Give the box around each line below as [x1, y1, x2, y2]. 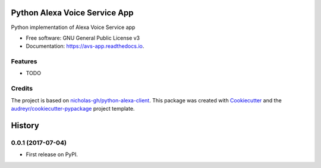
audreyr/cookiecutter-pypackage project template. [11, 105, 135, 112]
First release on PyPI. [26, 151, 78, 158]
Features [11, 57, 37, 66]
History [11, 120, 40, 130]
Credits [11, 85, 33, 93]
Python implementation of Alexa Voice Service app [11, 24, 136, 31]
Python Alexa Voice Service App [11, 8, 134, 18]
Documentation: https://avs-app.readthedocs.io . [26, 43, 144, 50]
